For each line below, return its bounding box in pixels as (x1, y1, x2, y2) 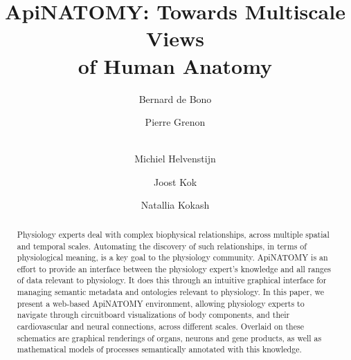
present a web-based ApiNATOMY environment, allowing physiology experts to (17, 297, 305, 309)
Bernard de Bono (138, 91, 212, 106)
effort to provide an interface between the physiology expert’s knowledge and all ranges (17, 263, 331, 274)
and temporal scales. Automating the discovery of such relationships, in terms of (17, 240, 307, 252)
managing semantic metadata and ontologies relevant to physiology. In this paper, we (17, 286, 325, 298)
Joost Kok (153, 174, 197, 189)
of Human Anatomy (78, 51, 273, 79)
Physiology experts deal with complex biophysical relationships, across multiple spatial (17, 228, 330, 240)
